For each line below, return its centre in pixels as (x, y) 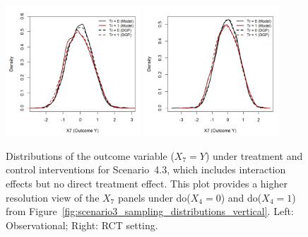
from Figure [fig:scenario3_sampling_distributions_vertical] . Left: (150, 211)
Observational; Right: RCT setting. (82, 225)
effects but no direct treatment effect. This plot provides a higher (147, 184)
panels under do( (154, 197)
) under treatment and (254, 155)
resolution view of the (53, 197)
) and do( (241, 197)
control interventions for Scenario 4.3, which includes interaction (146, 169)
